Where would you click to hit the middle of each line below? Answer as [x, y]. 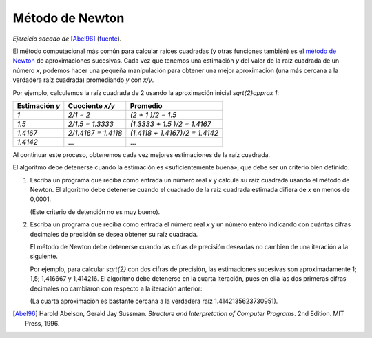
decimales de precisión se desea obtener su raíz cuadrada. [114, 234]
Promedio [146, 105]
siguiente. [44, 256]
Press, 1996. [42, 323]
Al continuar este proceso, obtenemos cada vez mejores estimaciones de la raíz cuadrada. [142, 154]
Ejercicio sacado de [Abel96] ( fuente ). [67, 39]
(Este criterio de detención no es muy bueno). [95, 212]
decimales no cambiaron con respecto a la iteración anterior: [116, 288]
